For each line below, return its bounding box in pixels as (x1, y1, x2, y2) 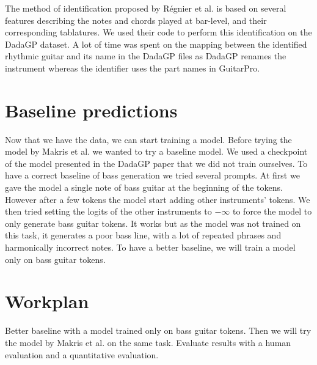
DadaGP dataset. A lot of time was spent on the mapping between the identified (5, 37, 307, 50)
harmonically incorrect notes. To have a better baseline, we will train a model (5, 241, 296, 254)
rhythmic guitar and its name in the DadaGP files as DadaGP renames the (5, 50, 286, 62)
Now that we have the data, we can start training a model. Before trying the (5, 133, 292, 146)
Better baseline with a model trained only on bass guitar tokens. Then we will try (5, 324, 312, 337)
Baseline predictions (5, 97, 178, 122)
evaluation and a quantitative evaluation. (5, 348, 159, 361)
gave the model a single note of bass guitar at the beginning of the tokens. (5, 181, 283, 194)
